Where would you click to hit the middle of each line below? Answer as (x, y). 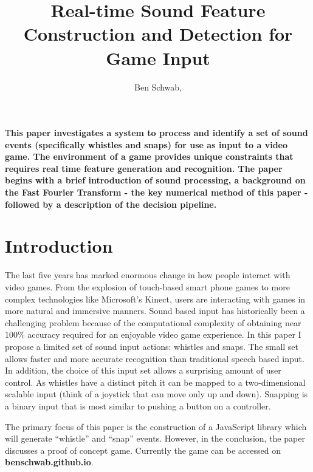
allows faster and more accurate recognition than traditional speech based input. (155, 358)
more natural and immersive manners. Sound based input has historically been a (155, 311)
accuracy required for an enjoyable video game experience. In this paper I (164, 334)
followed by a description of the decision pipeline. (111, 204)
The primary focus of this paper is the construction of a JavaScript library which (156, 426)
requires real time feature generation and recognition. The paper (144, 168)
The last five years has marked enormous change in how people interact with (148, 275)
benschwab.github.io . (49, 462)
